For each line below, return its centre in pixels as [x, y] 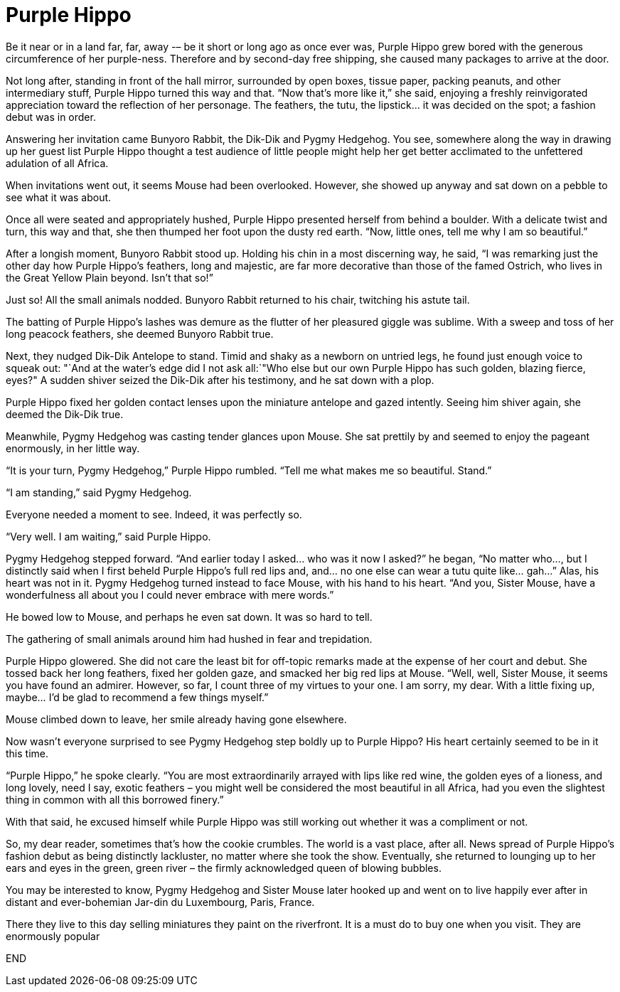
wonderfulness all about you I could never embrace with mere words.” [170, 594]
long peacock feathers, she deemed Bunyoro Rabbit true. [140, 334]
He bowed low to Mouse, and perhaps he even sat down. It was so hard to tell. [189, 617]
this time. [27, 753]
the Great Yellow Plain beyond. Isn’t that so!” [109, 277]
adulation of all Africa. [57, 163]
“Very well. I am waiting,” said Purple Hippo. [108, 536]
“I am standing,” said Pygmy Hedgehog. [99, 492]
